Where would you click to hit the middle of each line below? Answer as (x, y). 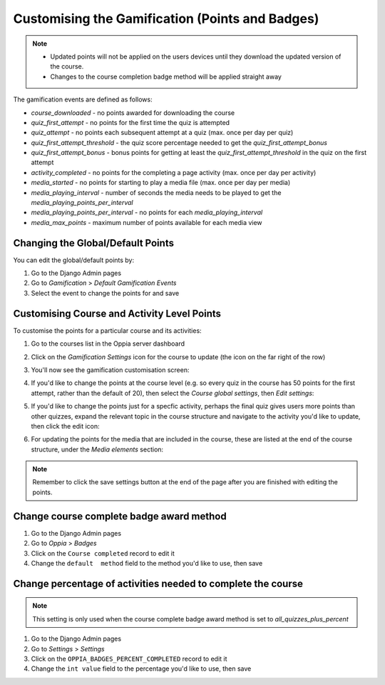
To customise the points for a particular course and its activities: (108, 330)
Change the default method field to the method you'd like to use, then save (147, 563)
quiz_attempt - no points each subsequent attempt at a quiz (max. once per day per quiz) (162, 133)
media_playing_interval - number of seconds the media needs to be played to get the (156, 192)
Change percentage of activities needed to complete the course (158, 583)
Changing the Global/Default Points (94, 243)
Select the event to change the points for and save (105, 293)
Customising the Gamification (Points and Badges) (166, 19)
